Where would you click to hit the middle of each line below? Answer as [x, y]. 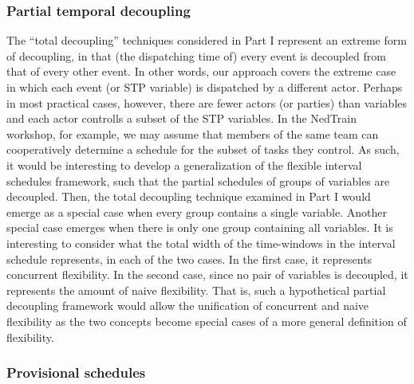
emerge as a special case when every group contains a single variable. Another [197, 212]
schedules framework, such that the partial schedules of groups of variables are [198, 180]
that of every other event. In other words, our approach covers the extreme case [201, 71]
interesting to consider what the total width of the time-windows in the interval [201, 243]
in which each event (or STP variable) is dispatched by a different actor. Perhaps [205, 87]
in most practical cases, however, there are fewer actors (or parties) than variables [207, 102]
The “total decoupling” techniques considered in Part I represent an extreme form [207, 40]
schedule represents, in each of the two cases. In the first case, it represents [189, 259]
